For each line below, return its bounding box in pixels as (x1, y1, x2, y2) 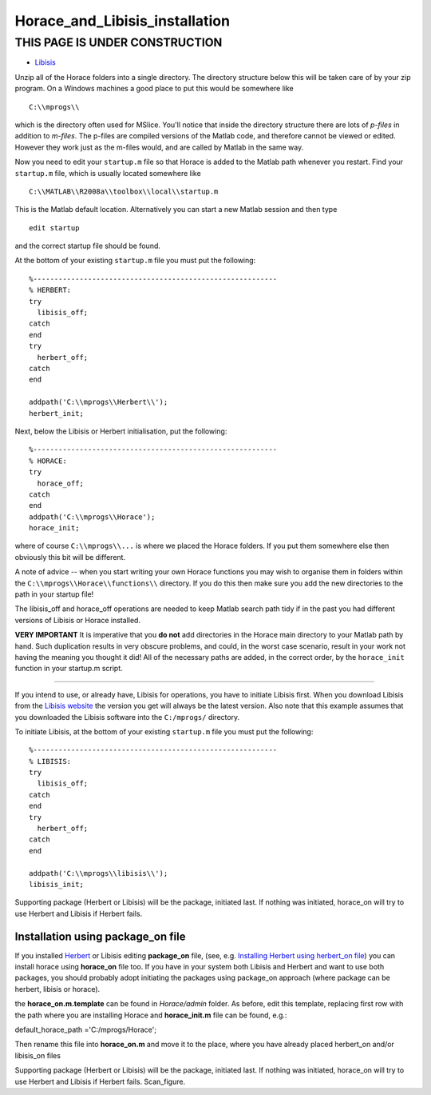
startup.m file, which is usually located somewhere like (14, 168, 201, 178)
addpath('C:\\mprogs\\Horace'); (29, 512, 156, 522)
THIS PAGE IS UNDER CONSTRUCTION (14, 35, 223, 50)
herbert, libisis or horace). (14, 984, 101, 993)
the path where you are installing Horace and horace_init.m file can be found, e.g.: (14, 1010, 287, 1020)
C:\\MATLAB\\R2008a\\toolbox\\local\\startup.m (29, 186, 219, 196)
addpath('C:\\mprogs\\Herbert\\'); (29, 398, 168, 407)
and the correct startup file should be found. (14, 241, 161, 251)
